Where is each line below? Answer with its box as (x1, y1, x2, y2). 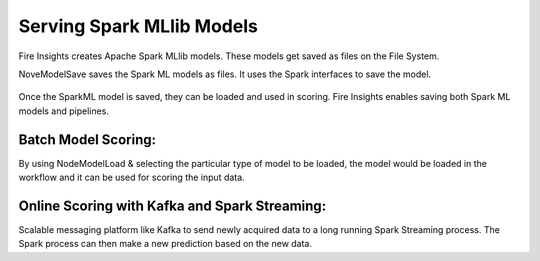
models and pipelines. (18, 105, 110, 117)
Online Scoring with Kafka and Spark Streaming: (18, 197, 327, 214)
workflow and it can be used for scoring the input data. (18, 171, 245, 184)
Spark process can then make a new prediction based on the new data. (18, 238, 312, 250)
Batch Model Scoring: (18, 131, 157, 148)
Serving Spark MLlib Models (18, 15, 259, 37)
